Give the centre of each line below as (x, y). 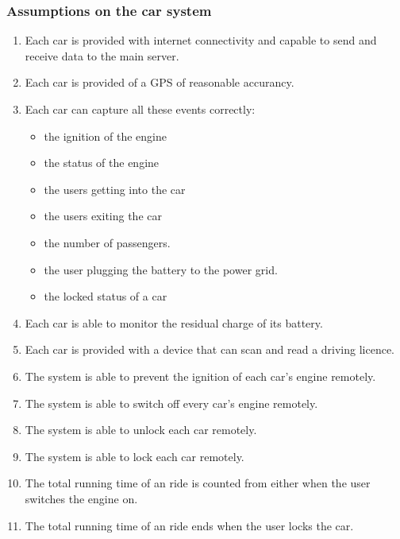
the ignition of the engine (105, 136)
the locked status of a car (106, 296)
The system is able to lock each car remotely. (135, 456)
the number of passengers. (107, 242)
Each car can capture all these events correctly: (140, 109)
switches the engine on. (81, 498)
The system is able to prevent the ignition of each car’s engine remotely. (200, 376)
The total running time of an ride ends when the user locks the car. (189, 525)
